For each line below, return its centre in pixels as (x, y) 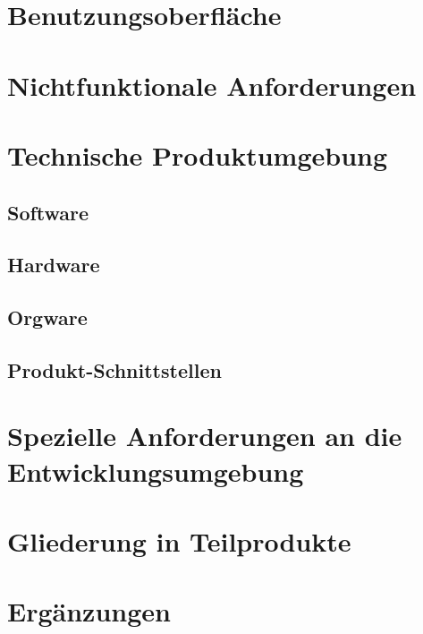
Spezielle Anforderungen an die (205, 436)
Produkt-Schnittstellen (114, 369)
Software (48, 212)
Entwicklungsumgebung (156, 471)
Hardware (54, 265)
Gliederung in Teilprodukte (179, 541)
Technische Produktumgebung (198, 154)
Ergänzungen (89, 611)
